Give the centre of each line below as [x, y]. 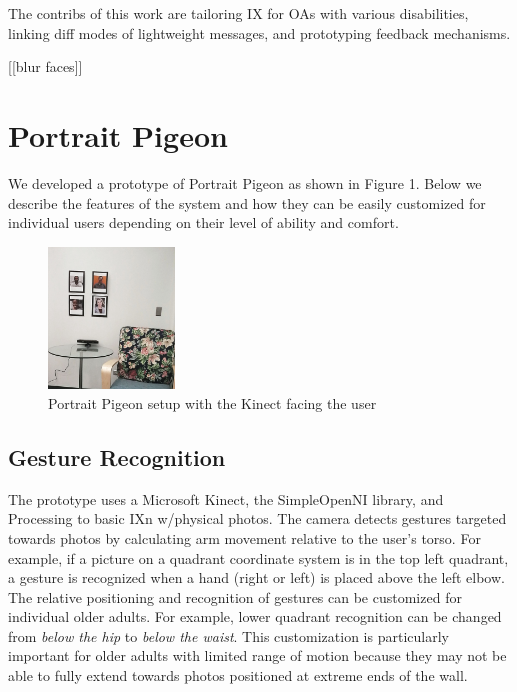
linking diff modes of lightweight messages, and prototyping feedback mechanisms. [259, 32]
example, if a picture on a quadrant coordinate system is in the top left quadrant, [258, 557]
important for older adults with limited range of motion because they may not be [257, 655]
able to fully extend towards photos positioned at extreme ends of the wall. [238, 675]
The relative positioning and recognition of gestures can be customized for [235, 596]
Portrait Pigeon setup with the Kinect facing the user [212, 402]
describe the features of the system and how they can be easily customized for [247, 202]
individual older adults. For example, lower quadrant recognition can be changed [255, 616]
